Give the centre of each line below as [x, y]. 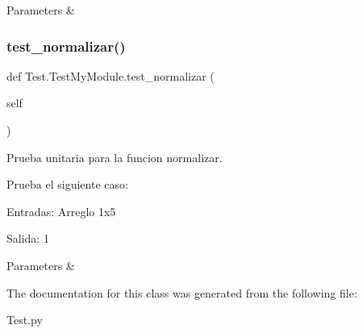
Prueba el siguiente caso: [67, 184]
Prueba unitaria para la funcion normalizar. [115, 157]
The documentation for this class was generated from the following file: [182, 292]
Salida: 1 [28, 238]
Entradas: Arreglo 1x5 [61, 211]
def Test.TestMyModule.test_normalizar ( [111, 75]
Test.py [25, 320]
